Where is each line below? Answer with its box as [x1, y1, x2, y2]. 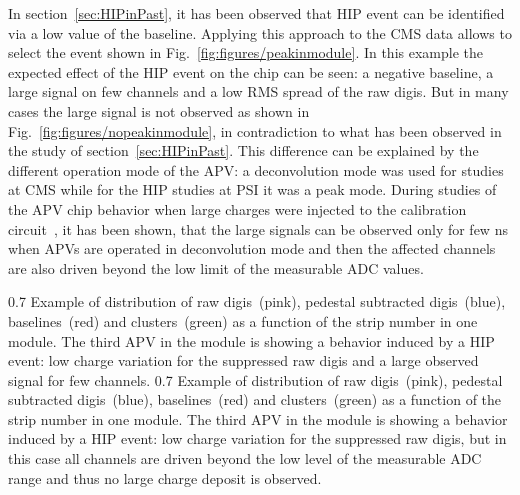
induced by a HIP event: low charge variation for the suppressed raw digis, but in [8, 428, 507, 449]
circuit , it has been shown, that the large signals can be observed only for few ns [8, 218, 508, 239]
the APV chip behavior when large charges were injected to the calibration [8, 198, 467, 219]
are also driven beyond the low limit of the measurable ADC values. [8, 257, 424, 278]
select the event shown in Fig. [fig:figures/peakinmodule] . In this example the [8, 42, 483, 63]
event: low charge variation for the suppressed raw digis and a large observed [8, 350, 479, 371]
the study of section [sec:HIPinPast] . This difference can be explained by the [8, 140, 479, 161]
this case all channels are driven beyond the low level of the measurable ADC [8, 448, 482, 469]
